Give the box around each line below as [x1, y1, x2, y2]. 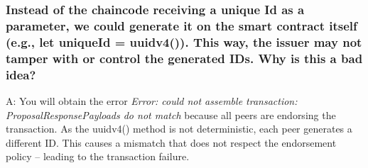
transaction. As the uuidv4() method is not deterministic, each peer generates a [6, 121, 352, 136]
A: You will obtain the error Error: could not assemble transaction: [6, 93, 298, 108]
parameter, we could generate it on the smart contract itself [6, 16, 357, 34]
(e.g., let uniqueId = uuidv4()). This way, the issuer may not [6, 33, 362, 50]
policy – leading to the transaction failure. [6, 149, 190, 164]
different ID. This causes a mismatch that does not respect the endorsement [6, 135, 337, 150]
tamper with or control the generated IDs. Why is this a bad [6, 49, 363, 67]
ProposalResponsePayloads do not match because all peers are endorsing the [6, 107, 336, 122]
